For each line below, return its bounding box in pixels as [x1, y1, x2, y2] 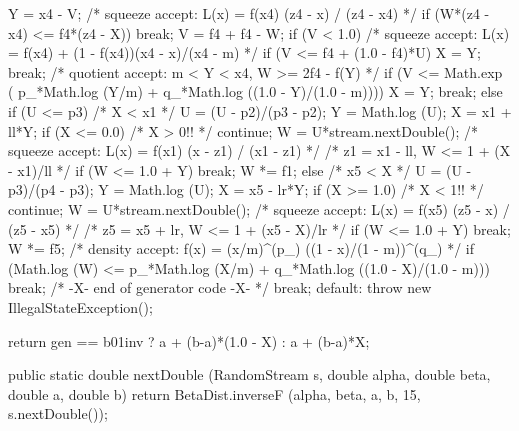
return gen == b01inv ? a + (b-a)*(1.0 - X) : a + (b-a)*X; [8, 330, 370, 351]
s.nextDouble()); [8, 403, 108, 424]
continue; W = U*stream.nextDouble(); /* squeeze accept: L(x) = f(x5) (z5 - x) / [8, 198, 510, 219]
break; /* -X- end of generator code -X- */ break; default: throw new [8, 277, 432, 298]
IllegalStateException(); [8, 296, 153, 317]
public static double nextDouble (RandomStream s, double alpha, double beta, [8, 364, 491, 385]
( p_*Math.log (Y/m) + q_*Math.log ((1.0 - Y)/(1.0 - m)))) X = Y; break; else [8, 81, 503, 102]
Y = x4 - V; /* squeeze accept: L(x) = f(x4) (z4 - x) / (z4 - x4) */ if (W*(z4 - [8, 3, 490, 23]
